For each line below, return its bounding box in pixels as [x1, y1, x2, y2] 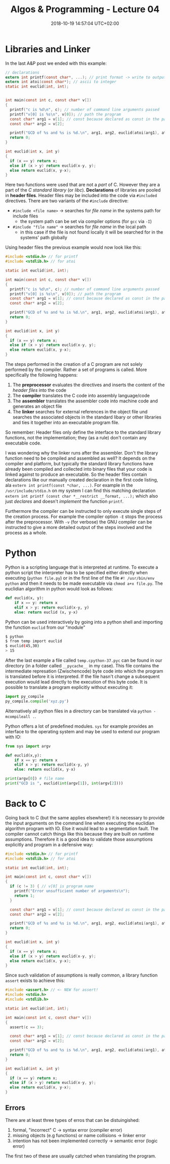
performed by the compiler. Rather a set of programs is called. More [5, 366, 147, 373]
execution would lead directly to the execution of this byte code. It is [5, 679, 148, 685]
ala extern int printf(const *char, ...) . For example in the [5, 482, 133, 489]
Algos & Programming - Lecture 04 [10, 4, 160, 15]
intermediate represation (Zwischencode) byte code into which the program [5, 668, 163, 674]
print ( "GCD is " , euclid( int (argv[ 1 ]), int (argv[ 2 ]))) [5, 781, 123, 786]
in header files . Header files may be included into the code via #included [5, 193, 157, 199]
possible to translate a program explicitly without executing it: [5, 684, 134, 690]
